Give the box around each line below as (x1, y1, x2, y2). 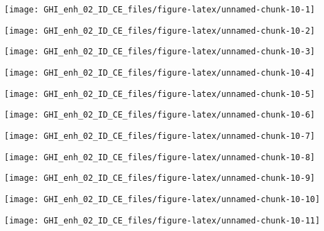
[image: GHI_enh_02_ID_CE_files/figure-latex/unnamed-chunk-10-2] (4, 25, 316, 36)
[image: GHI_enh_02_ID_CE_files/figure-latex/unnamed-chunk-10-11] (4, 215, 321, 225)
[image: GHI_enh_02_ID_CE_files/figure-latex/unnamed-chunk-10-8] (4, 152, 316, 162)
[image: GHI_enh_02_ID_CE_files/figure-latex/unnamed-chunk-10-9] (4, 173, 316, 184)
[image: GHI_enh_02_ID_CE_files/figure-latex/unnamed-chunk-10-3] (4, 47, 316, 57)
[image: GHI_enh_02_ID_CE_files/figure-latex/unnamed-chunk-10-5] (4, 89, 316, 99)
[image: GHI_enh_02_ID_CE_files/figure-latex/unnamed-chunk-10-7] (4, 131, 316, 141)
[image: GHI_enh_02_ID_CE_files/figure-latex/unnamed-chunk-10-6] (4, 110, 316, 120)
